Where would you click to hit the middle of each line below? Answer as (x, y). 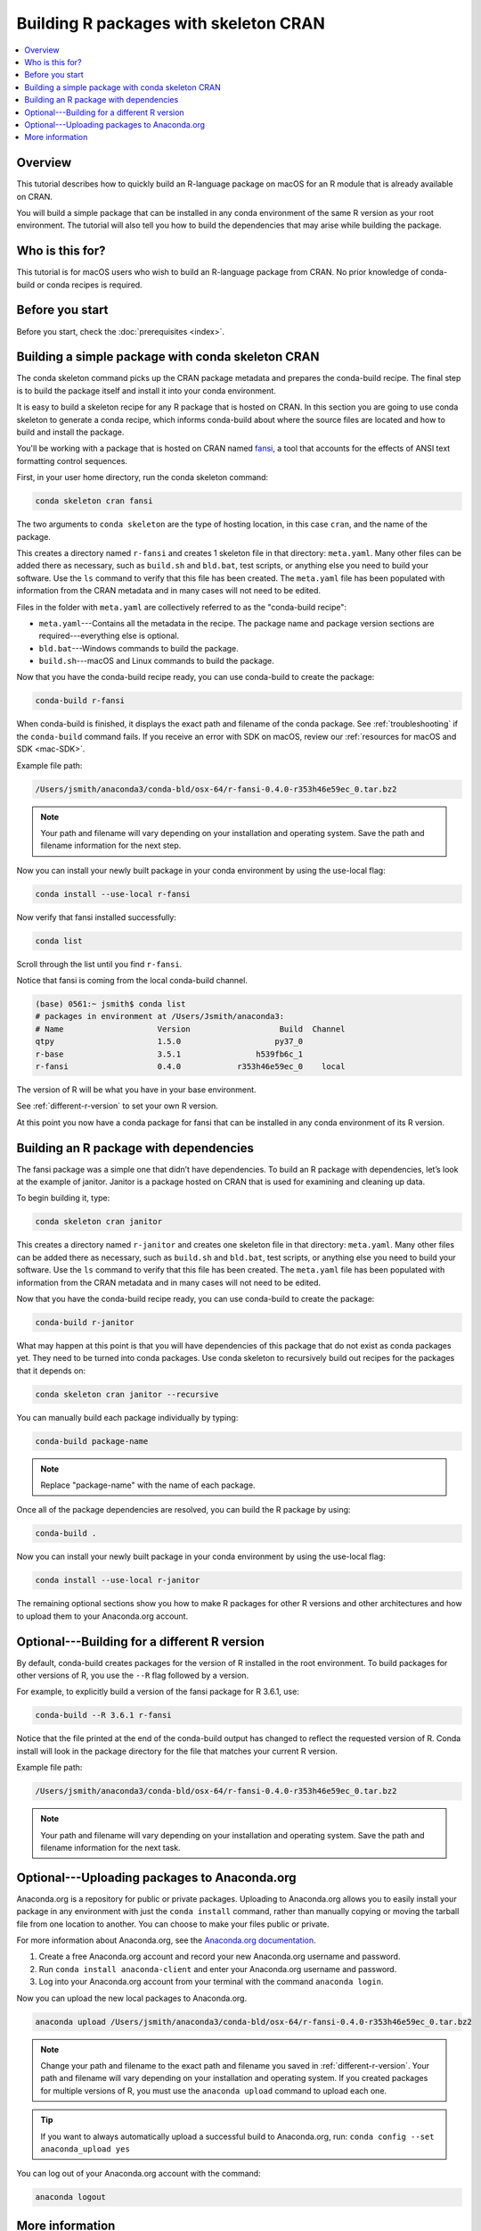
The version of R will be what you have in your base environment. (137, 1090)
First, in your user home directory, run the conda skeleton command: (143, 477)
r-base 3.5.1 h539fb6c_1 (169, 1054)
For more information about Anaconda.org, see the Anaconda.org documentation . (166, 1940)
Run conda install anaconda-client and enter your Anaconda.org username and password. (218, 1969)
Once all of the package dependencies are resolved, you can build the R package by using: (183, 1510)
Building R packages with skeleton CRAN (171, 23)
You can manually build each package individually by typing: (127, 1417)
